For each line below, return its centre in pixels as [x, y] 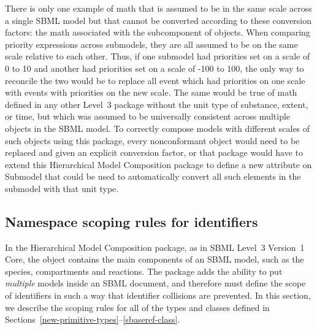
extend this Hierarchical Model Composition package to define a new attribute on [158, 164]
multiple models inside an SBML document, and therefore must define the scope [155, 283]
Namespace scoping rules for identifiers [132, 221]
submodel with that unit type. [62, 188]
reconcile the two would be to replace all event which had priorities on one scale [155, 80]
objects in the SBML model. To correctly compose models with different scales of [158, 128]
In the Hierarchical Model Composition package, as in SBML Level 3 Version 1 [155, 247]
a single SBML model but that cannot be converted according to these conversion [158, 20]
